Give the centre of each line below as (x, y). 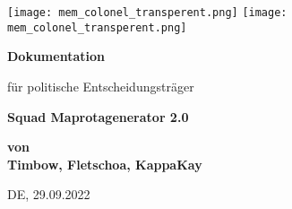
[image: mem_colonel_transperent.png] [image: (147, 13)
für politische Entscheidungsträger (101, 86)
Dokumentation (56, 56)
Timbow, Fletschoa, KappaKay (105, 164)
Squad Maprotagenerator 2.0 (98, 116)
